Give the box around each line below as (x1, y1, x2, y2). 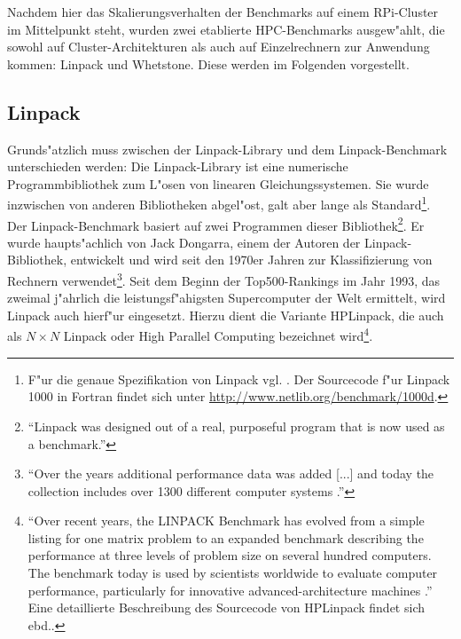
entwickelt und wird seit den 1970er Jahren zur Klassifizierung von (70, 250, 433, 269)
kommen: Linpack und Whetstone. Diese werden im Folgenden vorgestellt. (7, 54, 410, 73)
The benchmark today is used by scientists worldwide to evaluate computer (27, 564, 438, 582)
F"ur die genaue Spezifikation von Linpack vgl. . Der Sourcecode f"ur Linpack (27, 369, 450, 388)
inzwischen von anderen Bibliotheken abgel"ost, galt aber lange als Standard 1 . (7, 193, 431, 214)
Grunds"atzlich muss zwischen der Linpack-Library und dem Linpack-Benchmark (7, 139, 448, 158)
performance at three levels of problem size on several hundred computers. (27, 546, 432, 564)
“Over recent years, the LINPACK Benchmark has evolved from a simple (27, 511, 425, 530)
